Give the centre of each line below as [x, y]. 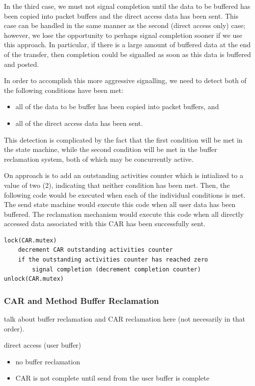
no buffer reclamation [48, 361]
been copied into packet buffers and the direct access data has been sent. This [121, 15]
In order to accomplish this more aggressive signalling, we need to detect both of [125, 80]
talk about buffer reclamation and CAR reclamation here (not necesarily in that [125, 319]
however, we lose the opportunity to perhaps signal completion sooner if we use [123, 35]
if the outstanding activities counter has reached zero [113, 260]
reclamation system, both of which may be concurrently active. [99, 159]
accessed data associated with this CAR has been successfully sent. [105, 223]
